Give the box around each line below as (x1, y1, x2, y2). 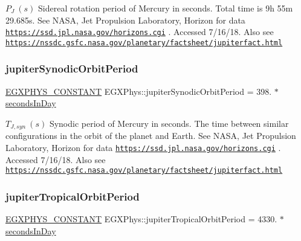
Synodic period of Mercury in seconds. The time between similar (49, 117, 289, 129)
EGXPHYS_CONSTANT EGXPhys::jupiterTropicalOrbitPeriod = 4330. (5, 213, 277, 225)
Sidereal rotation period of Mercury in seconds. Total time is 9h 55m (38, 2, 293, 14)
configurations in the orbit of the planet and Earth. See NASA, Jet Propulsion (5, 129, 296, 142)
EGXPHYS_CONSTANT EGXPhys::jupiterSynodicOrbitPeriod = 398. (5, 85, 272, 97)
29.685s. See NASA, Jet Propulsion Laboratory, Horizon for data (5, 13, 245, 26)
